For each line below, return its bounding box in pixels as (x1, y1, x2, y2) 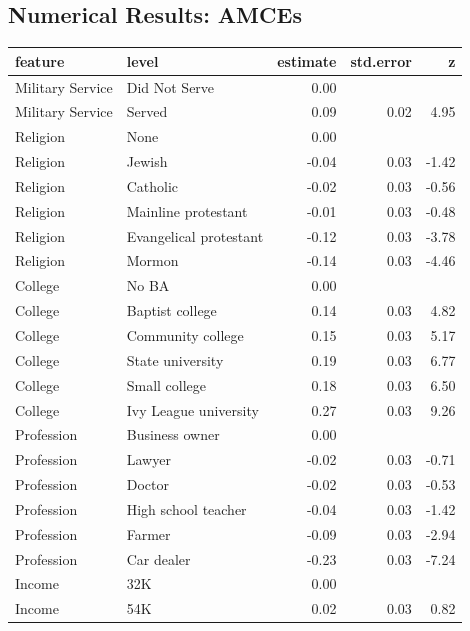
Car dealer (126, 548, 191, 569)
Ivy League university (126, 399, 259, 420)
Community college (126, 324, 244, 345)
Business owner (126, 424, 220, 445)
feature (15, 50, 65, 71)
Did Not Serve (126, 76, 215, 97)
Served (126, 101, 168, 122)
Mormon (126, 250, 179, 271)
